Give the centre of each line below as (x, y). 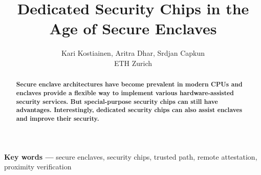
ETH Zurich (133, 63)
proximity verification (38, 167)
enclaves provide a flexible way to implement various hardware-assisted (125, 93)
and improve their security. (58, 118)
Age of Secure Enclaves (133, 28)
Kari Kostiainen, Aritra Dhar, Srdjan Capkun (133, 53)
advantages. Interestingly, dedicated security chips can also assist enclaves (129, 110)
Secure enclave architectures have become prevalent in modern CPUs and (129, 84)
